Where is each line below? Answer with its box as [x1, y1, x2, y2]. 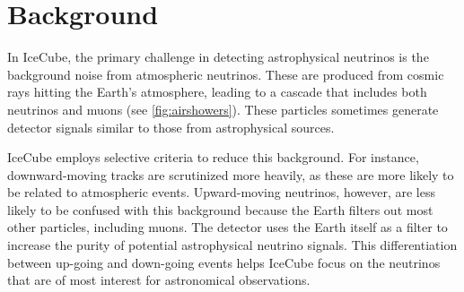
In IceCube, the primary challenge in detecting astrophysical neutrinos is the [7, 47, 429, 66]
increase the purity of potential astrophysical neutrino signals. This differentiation [7, 236, 458, 254]
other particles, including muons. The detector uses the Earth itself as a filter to [7, 218, 448, 236]
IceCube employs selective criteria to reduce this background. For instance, [7, 148, 419, 167]
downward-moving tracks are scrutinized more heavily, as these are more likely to [7, 165, 454, 184]
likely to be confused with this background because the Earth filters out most [7, 200, 433, 219]
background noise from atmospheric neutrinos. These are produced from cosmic [7, 64, 444, 83]
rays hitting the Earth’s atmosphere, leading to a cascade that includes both [7, 82, 427, 101]
